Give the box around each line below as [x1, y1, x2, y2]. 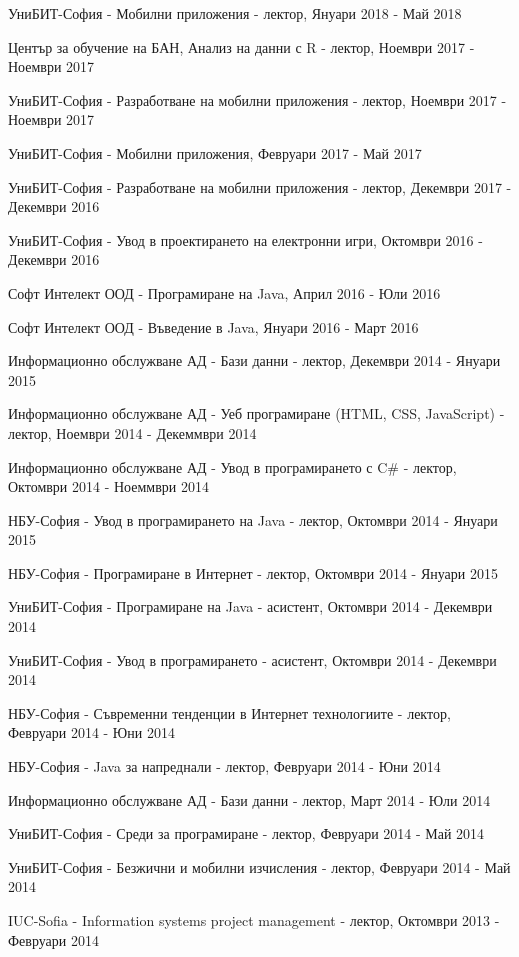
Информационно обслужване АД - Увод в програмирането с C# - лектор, [8, 456, 457, 477]
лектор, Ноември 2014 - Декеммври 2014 [8, 422, 257, 443]
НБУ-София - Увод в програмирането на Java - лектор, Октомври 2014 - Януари [8, 509, 498, 530]
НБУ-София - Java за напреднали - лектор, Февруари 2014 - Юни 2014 [8, 756, 441, 777]
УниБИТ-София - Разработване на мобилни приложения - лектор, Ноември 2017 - [8, 89, 507, 110]
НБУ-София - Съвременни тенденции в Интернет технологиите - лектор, [8, 702, 451, 723]
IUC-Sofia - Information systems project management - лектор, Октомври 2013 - [8, 910, 500, 930]
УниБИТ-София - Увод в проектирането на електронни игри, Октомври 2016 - [8, 229, 483, 250]
